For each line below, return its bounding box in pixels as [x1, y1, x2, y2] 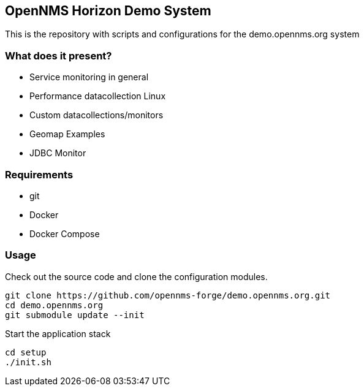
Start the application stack [5, 328, 111, 339]
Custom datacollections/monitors [29, 110, 164, 121]
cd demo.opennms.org [5, 300, 104, 310]
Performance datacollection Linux [29, 91, 166, 102]
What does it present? [5, 49, 112, 62]
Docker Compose [29, 228, 100, 239]
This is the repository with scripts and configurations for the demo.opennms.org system [5, 29, 360, 40]
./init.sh [5, 357, 51, 367]
